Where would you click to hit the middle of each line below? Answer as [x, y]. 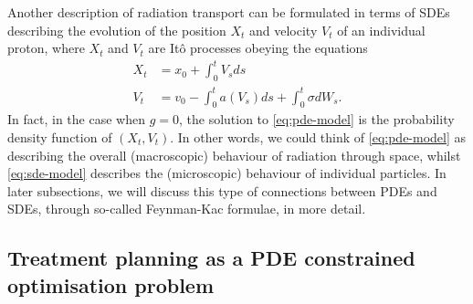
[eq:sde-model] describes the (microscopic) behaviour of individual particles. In [227, 173]
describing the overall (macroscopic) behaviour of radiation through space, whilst [234, 155]
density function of [60, 137]
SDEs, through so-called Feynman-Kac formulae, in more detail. [187, 209]
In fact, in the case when [76, 119]
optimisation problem [111, 284]
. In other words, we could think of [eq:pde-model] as [318, 137]
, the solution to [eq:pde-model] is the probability [316, 119]
